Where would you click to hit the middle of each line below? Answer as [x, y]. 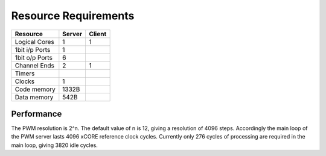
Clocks [25, 81]
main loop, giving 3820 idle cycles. [54, 145]
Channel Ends [34, 65]
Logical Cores [34, 42]
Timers [25, 73]
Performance [37, 114]
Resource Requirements [73, 16]
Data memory [34, 97]
